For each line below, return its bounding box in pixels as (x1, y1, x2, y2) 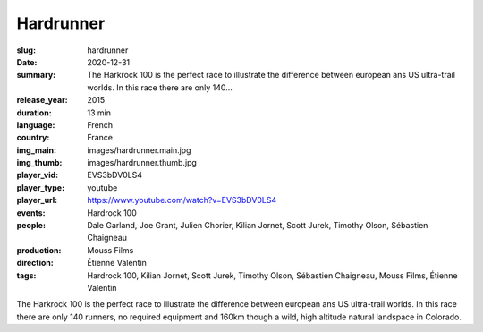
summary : (16, 70, 56, 81)
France (87, 132, 114, 143)
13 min (87, 107, 112, 118)
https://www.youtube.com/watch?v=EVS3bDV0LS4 (87, 195, 277, 206)
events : (16, 207, 46, 218)
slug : (16, 45, 36, 55)
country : (16, 132, 50, 143)
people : (16, 220, 47, 231)
